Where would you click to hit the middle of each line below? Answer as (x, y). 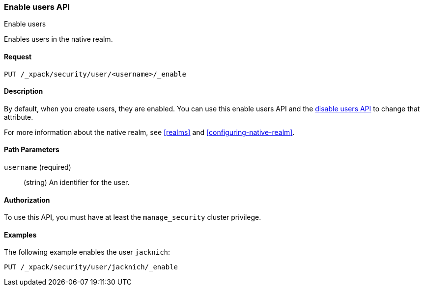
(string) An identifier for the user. (77, 183)
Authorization (27, 200)
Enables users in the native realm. (58, 39)
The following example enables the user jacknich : (87, 252)
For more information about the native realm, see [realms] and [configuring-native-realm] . (149, 132)
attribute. (19, 117)
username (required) (38, 167)
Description (24, 91)
